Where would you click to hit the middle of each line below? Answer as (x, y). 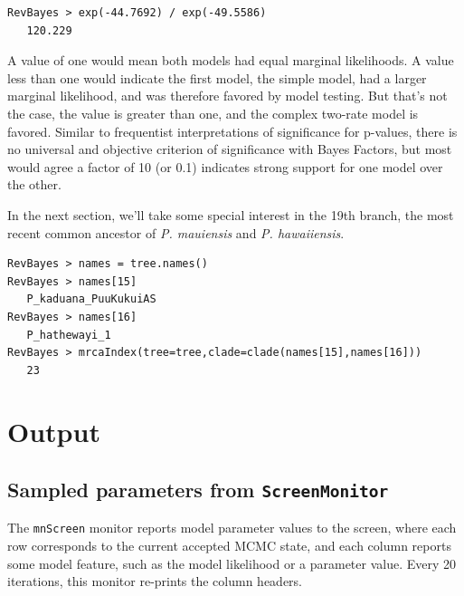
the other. (34, 184)
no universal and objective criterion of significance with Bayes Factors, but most (230, 149)
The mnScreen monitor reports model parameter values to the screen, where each (232, 528)
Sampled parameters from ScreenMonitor (198, 490)
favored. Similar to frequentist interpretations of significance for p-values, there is (232, 131)
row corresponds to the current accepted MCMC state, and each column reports (229, 546)
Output (54, 432)
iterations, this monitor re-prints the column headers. (155, 581)
